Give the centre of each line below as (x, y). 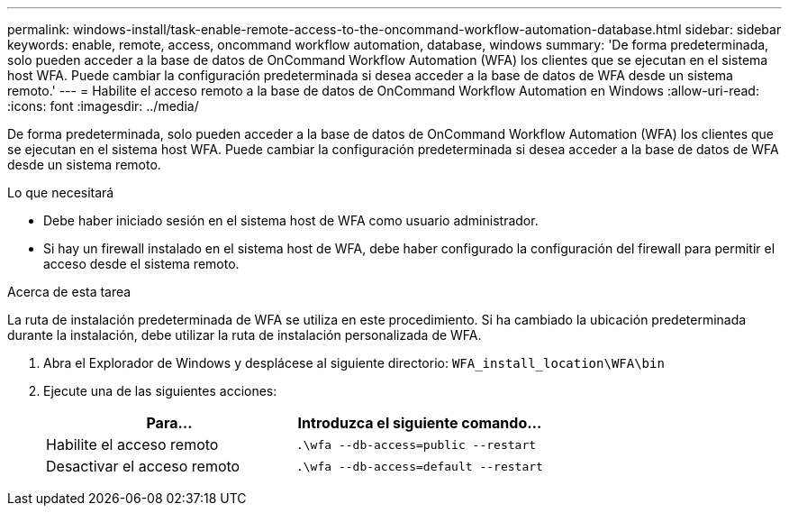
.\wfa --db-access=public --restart (416, 444)
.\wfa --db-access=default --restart (419, 466)
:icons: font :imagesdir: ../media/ (103, 106)
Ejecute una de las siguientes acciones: (160, 391)
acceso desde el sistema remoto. (141, 264)
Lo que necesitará (61, 192)
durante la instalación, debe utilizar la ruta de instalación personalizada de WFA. (245, 335)
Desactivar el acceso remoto (143, 466)
